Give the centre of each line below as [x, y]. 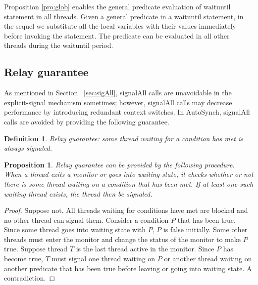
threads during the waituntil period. [59, 45]
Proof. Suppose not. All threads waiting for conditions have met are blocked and [126, 210]
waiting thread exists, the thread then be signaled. [78, 193]
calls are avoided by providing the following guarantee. [87, 121]
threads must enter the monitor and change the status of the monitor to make [122, 239]
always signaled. [28, 148]
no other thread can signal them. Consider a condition [86, 220]
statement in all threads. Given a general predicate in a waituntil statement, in [124, 16]
